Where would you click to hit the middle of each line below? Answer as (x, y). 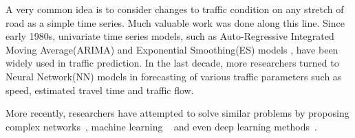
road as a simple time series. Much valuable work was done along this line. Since (175, 22)
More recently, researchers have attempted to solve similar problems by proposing (177, 113)
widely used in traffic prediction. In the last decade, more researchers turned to (172, 63)
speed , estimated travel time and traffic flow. (100, 90)
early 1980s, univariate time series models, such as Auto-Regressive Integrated (170, 36)
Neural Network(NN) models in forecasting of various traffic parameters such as (174, 76)
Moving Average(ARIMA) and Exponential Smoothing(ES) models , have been (172, 49)
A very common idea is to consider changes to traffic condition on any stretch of (175, 9)
